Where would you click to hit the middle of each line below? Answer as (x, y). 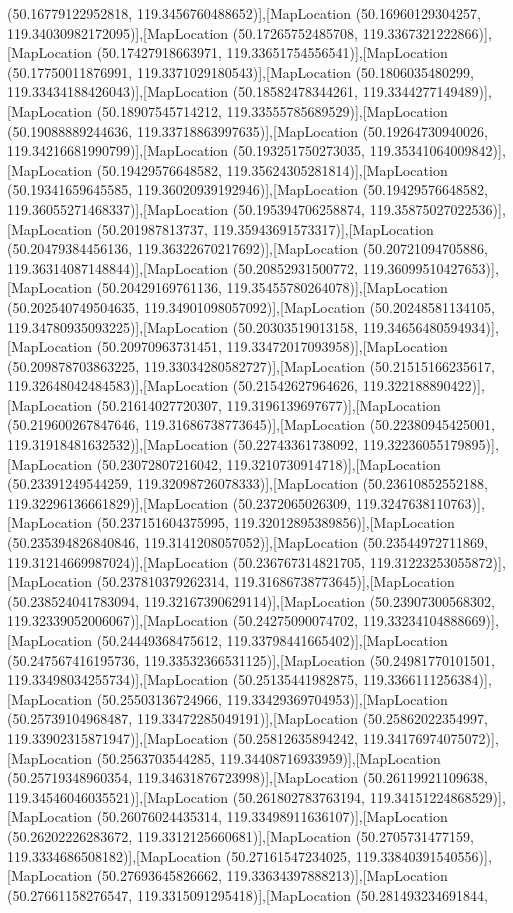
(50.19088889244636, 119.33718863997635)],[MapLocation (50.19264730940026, (247, 130)
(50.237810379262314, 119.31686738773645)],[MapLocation (275, 581)
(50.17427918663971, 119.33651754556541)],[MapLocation (272, 52)
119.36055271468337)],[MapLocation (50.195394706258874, (186, 208)
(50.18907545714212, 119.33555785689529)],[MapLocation (272, 110)
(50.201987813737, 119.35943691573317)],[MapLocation (265, 228)
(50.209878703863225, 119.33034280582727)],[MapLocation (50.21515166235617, (251, 365)
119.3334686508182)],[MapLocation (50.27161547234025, (179, 855)
